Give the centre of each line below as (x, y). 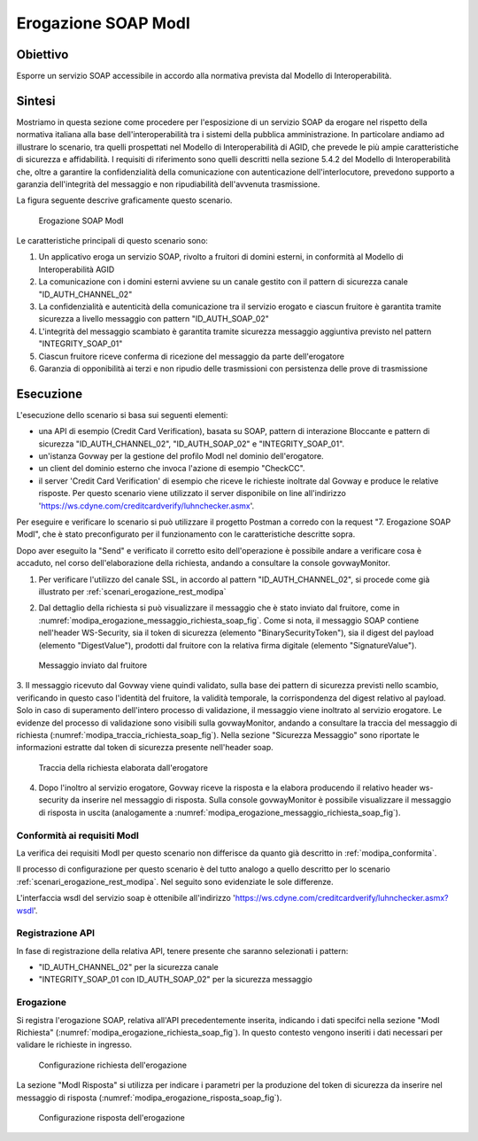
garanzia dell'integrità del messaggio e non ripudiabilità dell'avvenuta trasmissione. (168, 184)
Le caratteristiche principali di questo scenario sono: (112, 241)
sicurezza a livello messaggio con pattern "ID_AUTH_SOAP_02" (154, 319)
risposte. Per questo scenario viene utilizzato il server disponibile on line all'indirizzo (193, 493)
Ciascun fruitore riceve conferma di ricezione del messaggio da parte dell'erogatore (192, 356)
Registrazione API (56, 933)
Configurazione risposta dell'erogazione (112, 1117)
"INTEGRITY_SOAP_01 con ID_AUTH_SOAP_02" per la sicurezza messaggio (176, 980)
